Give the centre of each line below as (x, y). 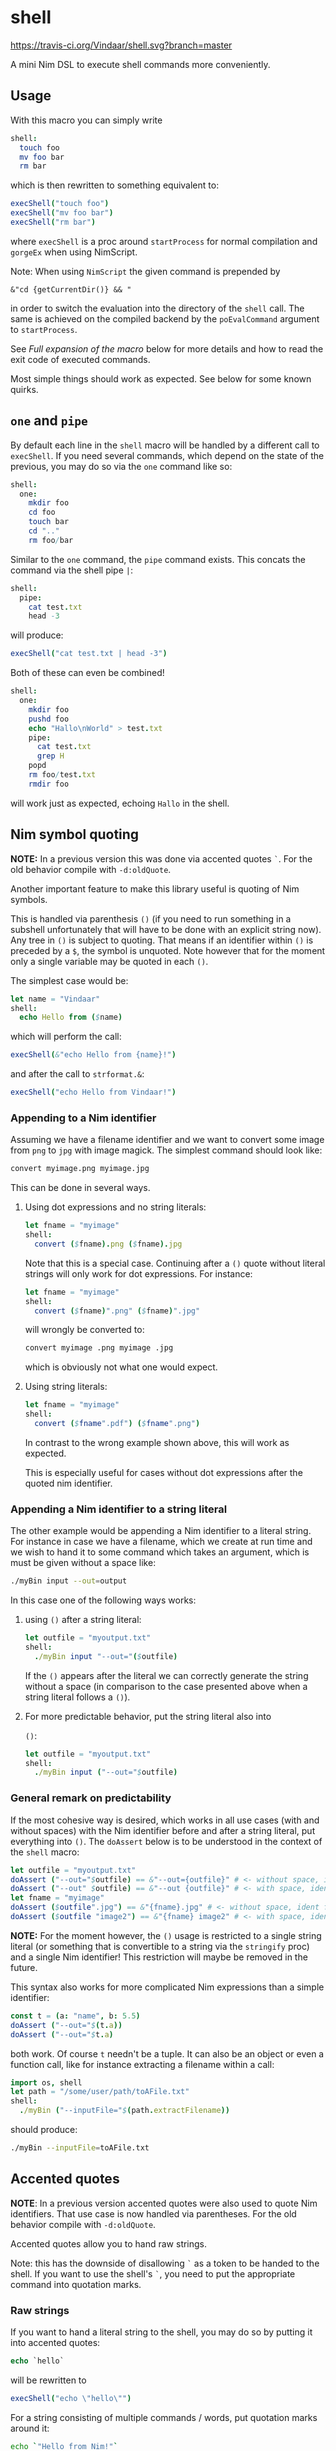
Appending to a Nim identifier (83, 1118)
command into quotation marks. (76, 2284)
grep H (50, 756)
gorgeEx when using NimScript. (74, 252)
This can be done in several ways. (80, 1188)
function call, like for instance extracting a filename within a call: (142, 2064)
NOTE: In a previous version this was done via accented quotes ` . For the (161, 858)
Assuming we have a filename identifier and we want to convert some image (167, 1140)
